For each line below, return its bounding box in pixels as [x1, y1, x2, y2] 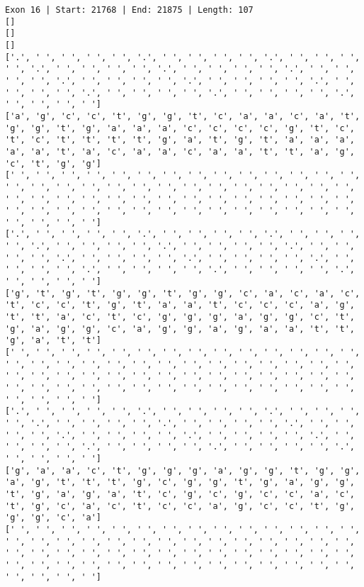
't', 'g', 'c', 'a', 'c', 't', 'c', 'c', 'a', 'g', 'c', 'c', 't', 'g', [5, 501, 355, 511]
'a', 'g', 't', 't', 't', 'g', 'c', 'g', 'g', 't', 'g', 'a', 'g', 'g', [5, 477, 355, 488]
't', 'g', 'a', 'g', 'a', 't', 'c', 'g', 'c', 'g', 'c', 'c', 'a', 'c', [5, 488, 355, 499]
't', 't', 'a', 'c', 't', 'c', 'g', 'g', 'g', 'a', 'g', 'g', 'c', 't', [5, 312, 355, 323]
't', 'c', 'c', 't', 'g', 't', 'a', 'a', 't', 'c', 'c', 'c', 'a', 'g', [5, 300, 355, 311]
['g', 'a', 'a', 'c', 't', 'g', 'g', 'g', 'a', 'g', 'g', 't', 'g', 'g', [5, 465, 360, 476]
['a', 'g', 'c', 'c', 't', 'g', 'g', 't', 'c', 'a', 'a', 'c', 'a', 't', [5, 111, 360, 121]
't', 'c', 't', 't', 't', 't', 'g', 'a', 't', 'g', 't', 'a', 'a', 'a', [5, 135, 355, 145]
